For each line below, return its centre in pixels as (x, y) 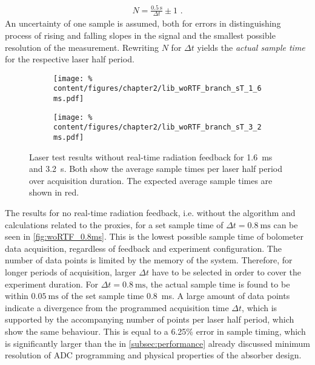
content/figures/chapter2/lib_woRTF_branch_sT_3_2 (157, 127)
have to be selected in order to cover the (226, 272)
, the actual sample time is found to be (218, 284)
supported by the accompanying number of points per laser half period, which (150, 319)
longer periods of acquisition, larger (71, 272)
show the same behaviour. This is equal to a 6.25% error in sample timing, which (155, 331)
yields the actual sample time (251, 47)
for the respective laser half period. (70, 59)
